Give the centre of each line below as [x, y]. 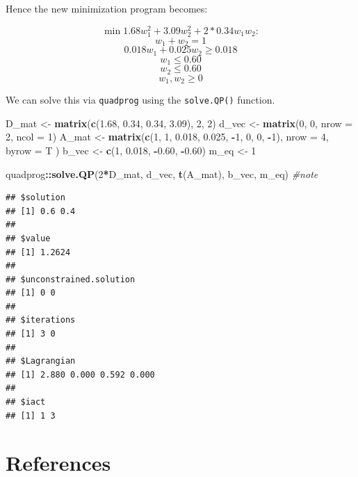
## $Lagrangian [41, 361]
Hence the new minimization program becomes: [107, 8]
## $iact [26, 402]
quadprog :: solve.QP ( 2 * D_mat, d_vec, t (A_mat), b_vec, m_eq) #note [162, 173]
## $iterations [41, 320]
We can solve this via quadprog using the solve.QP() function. [140, 100]
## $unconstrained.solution [71, 279]
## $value [28, 238]
